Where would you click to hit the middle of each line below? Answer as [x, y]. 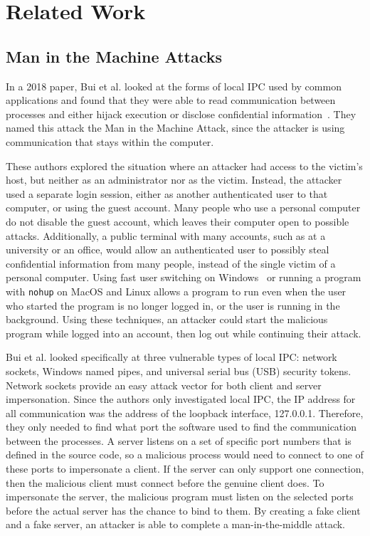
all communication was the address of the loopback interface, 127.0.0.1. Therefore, [185, 412]
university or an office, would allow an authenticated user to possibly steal [168, 249]
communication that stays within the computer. [110, 141]
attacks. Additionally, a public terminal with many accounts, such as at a [166, 235]
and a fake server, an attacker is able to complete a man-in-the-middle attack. [175, 524]
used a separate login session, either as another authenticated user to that [167, 193]
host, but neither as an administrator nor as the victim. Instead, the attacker [174, 180]
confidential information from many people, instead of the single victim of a [171, 263]
